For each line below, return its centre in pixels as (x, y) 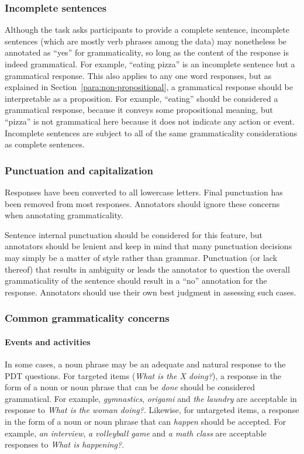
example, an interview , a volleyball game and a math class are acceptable (136, 433)
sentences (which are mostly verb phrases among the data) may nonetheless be (146, 41)
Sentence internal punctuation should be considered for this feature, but (134, 234)
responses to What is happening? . (65, 444)
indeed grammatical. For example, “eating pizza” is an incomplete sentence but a (150, 64)
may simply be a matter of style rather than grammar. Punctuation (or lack (141, 257)
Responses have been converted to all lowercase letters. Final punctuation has (144, 192)
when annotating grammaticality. (64, 215)
